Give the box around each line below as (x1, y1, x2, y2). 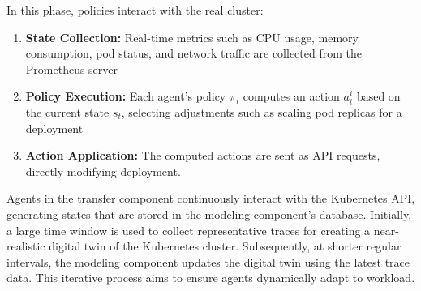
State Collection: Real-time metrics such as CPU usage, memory (25, 28, 359, 45)
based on (356, 88, 401, 105)
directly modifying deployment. (25, 162, 181, 179)
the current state (25, 103, 110, 120)
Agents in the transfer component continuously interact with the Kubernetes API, (6, 190, 415, 207)
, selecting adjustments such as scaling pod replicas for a (121, 103, 402, 120)
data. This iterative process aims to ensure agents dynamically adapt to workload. (6, 269, 415, 286)
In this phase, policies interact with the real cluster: (6, 2, 264, 18)
